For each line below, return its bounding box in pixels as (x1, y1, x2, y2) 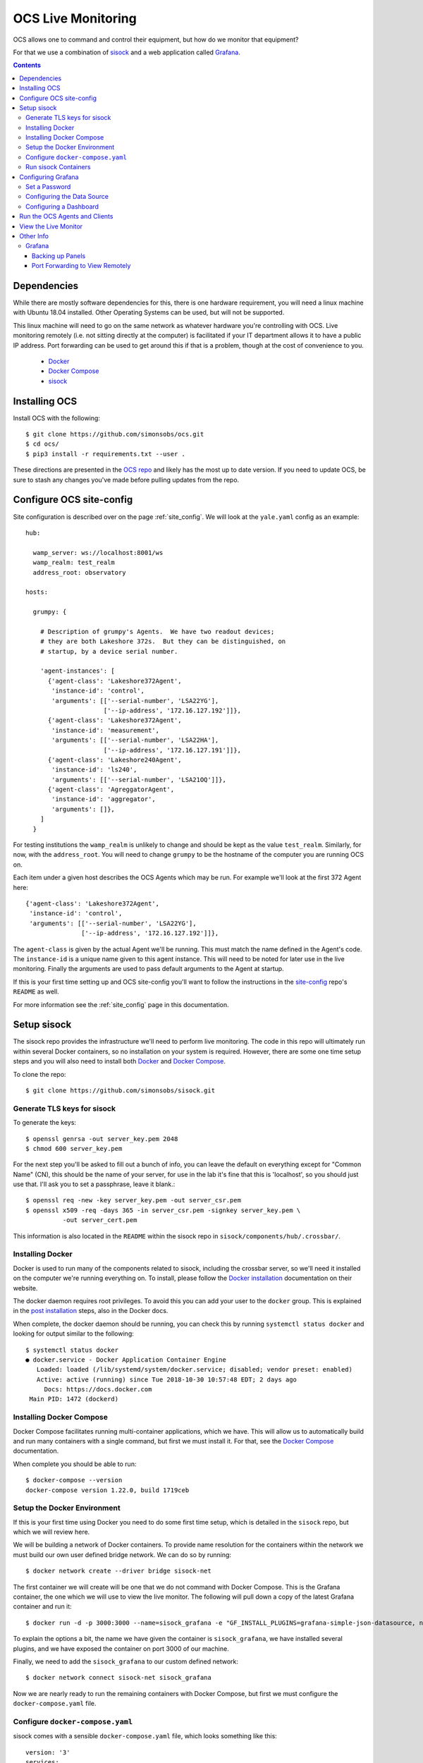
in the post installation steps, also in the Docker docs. (13, 1307, 168, 1315)
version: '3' (25, 1748, 70, 1756)
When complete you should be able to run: (13, 1460, 137, 1468)
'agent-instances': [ (39, 667, 116, 675)
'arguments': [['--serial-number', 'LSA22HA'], (51, 736, 219, 744)
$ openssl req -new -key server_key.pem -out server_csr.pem (25, 1196, 241, 1204)
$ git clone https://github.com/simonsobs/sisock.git (25, 1086, 215, 1094)
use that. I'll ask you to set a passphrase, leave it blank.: (13, 1180, 176, 1188)
